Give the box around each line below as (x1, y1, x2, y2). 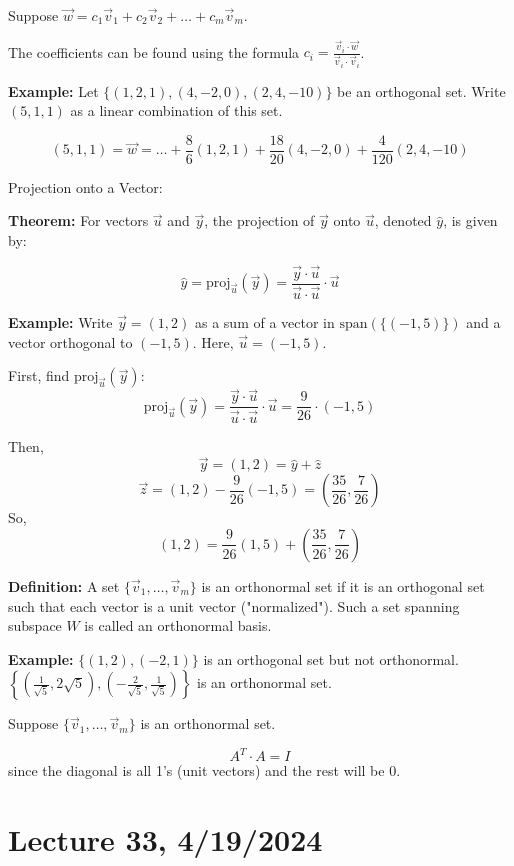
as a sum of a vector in (194, 312, 335, 332)
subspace (8, 615, 62, 636)
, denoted (374, 210, 432, 231)
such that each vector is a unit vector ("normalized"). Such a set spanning (8, 595, 460, 616)
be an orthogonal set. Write (337, 80, 506, 101)
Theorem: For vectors (8, 210, 149, 231)
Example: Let (8, 80, 99, 101)
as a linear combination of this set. (70, 100, 283, 121)
